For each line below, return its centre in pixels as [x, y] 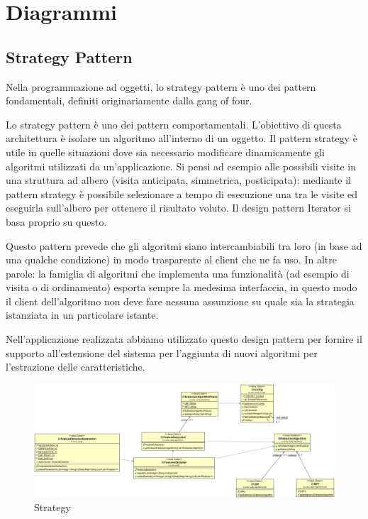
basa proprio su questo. [56, 221]
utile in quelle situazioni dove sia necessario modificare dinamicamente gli [165, 152]
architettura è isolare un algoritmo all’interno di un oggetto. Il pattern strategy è [182, 138]
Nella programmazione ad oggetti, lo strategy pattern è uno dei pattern [161, 86]
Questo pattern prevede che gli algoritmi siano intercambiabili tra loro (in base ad [184, 245]
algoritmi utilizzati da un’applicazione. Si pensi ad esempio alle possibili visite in [181, 166]
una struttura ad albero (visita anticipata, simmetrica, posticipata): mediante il [179, 180]
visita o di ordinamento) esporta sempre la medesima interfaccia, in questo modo [182, 287]
